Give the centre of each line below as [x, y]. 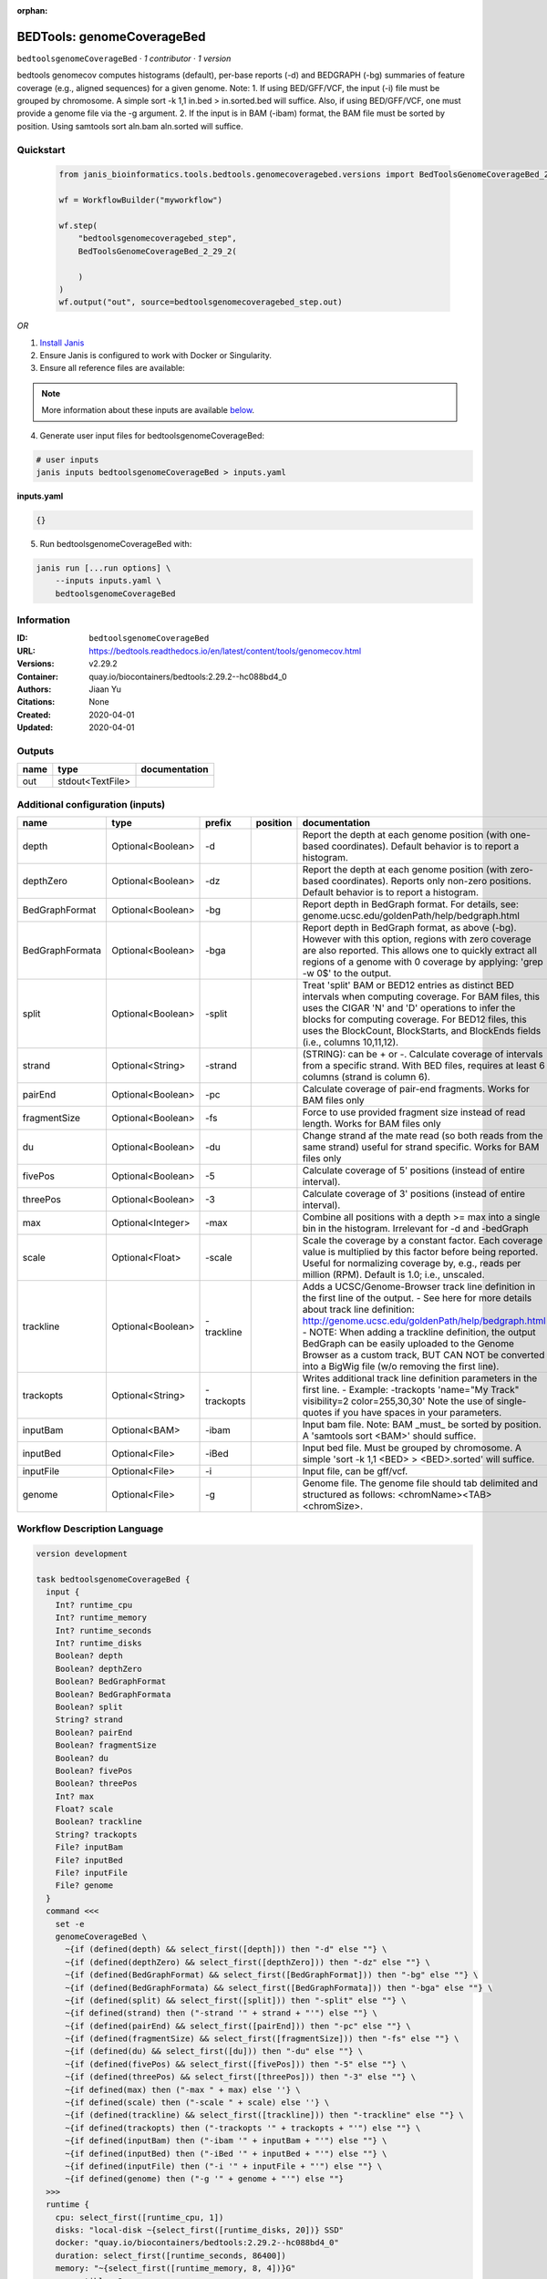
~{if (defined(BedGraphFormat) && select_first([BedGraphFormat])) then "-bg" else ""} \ [272, 1975]
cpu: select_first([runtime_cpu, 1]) [139, 2217]
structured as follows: [349, 1495]
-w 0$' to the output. [347, 974]
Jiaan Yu [105, 689]
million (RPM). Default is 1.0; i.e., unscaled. [393, 1274]
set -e [70, 1924]
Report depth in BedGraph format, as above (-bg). [409, 928]
